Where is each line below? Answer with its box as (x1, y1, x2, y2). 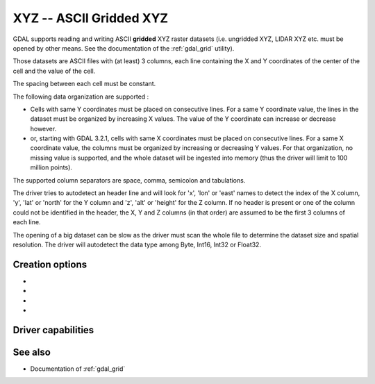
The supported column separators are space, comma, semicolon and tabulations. (12, 176, 246, 184)
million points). (30, 163, 73, 172)
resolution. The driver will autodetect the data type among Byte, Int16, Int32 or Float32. (12, 240, 262, 249)
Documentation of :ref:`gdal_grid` (30, 365, 126, 373)
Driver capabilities (12, 324, 94, 336)
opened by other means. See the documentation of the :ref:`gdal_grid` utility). (12, 44, 235, 52)
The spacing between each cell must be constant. (12, 80, 156, 88)
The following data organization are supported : (12, 92, 149, 101)
